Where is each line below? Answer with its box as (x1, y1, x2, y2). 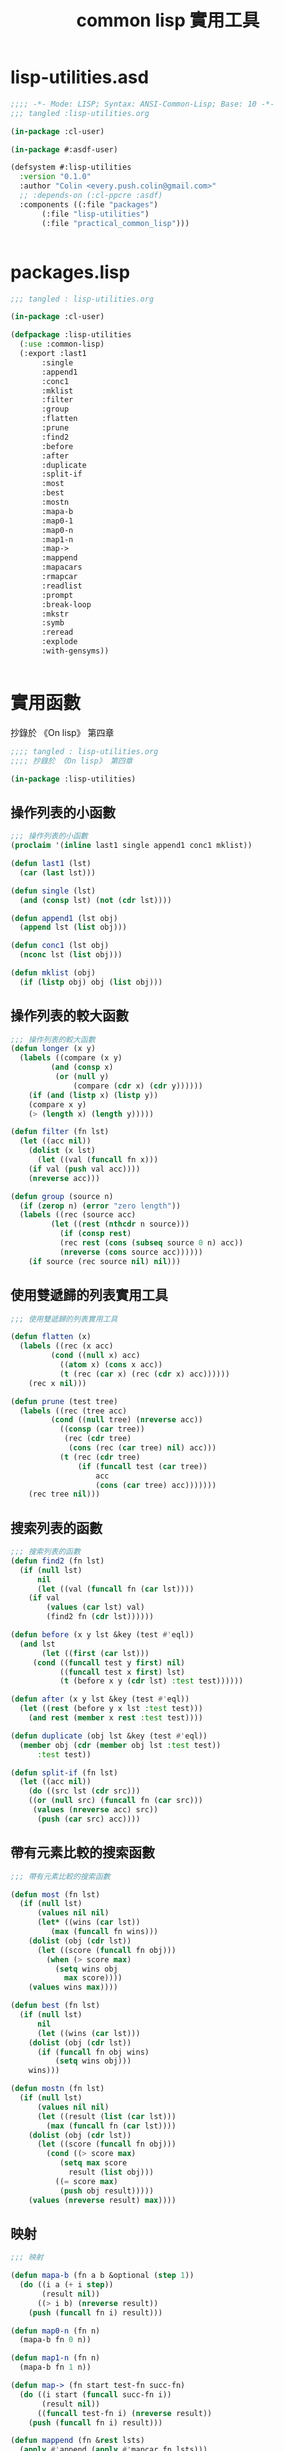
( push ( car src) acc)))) (36, 1814, 141, 1824)
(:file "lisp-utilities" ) (41, 209, 150, 219)
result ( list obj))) (68, 2167, 155, 2177)
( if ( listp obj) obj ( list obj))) (19, 977, 163, 987)
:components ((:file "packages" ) (19, 199, 159, 210)
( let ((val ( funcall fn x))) (36, 1155, 159, 1165)
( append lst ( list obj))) (19, 922, 128, 933)
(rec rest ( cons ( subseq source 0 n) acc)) (59, 1238, 244, 1248)
